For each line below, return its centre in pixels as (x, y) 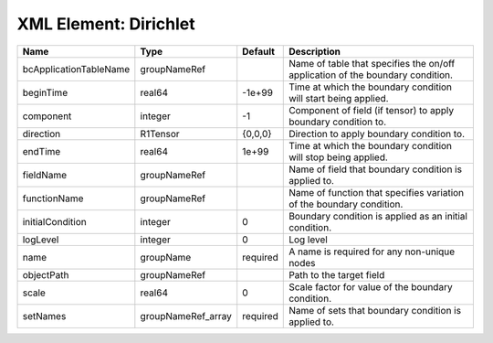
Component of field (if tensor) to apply (372, 110)
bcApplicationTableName (76, 69)
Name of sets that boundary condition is (375, 310)
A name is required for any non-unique (372, 252)
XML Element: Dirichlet (106, 24)
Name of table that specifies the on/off (372, 63)
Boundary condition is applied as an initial (378, 216)
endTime (42, 151)
